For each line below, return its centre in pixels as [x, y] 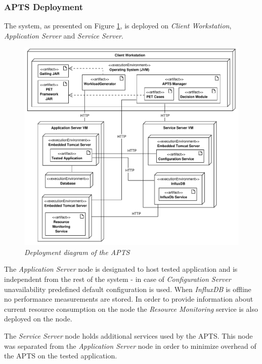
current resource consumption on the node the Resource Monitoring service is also [131, 308]
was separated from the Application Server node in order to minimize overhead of [130, 345]
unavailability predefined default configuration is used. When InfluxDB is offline [128, 289]
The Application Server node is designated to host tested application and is [121, 269]
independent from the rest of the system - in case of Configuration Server [118, 279]
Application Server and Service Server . [64, 35]
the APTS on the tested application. [61, 356]
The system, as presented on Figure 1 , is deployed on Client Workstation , [118, 26]
